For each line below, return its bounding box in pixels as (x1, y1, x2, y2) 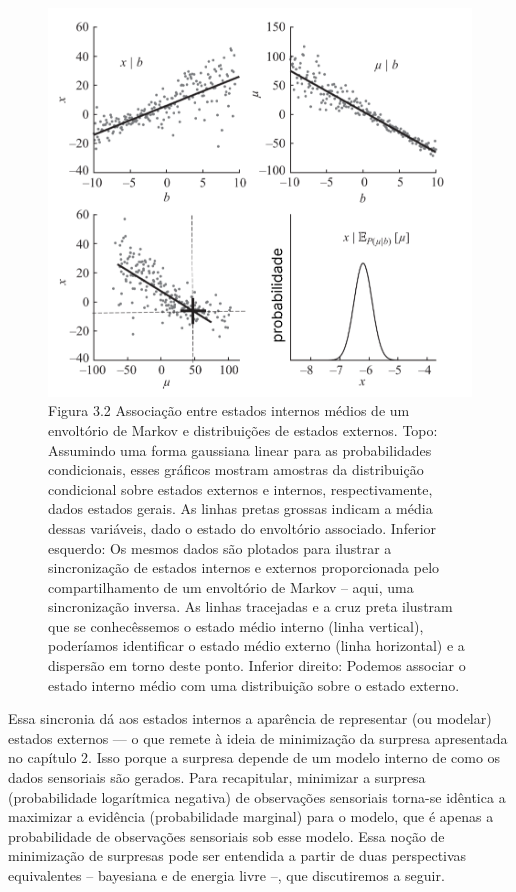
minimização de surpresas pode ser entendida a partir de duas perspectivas (8, 845, 467, 866)
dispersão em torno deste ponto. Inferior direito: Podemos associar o (48, 655, 466, 676)
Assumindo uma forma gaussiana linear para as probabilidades (48, 439, 432, 460)
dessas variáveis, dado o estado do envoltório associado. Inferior (48, 517, 437, 538)
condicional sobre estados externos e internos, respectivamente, (48, 478, 433, 499)
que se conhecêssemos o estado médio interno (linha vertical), (48, 615, 424, 636)
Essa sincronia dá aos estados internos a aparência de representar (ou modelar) (8, 708, 492, 729)
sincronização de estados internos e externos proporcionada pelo (48, 557, 440, 578)
